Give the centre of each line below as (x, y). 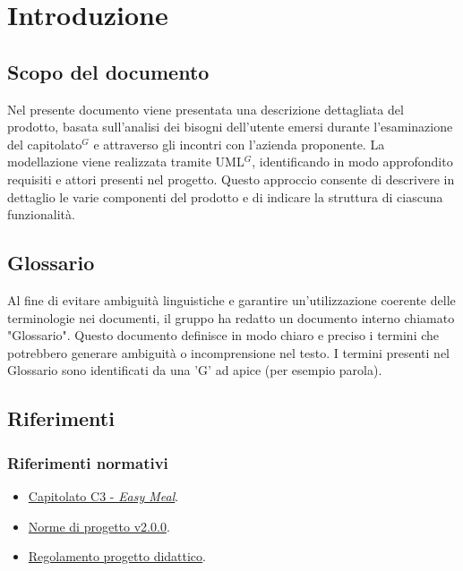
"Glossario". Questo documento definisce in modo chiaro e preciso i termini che (223, 335)
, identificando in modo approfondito (352, 162)
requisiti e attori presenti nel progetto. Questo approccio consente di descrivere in (231, 179)
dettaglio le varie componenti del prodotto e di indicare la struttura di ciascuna (225, 196)
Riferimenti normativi (88, 462)
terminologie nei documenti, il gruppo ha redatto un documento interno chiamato (231, 317)
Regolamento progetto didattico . (117, 556)
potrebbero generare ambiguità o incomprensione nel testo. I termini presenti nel (229, 352)
